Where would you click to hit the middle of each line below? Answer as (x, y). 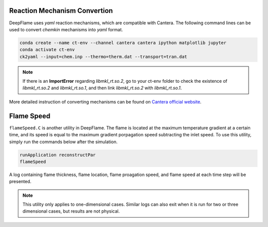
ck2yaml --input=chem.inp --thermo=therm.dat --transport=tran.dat (103, 57)
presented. (20, 181)
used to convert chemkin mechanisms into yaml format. (66, 29)
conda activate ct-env (47, 50)
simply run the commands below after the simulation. (63, 142)
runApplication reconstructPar (58, 155)
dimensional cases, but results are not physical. (71, 211)
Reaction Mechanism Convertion (61, 11)
